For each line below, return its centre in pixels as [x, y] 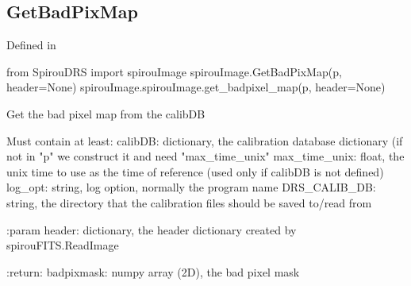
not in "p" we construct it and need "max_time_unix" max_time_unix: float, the [205, 156]
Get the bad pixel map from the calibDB [106, 113]
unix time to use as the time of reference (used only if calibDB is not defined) [195, 171]
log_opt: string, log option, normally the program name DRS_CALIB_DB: [191, 187]
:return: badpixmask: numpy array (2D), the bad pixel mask [153, 271]
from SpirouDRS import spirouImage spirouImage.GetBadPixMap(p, [174, 71]
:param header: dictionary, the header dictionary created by [152, 229]
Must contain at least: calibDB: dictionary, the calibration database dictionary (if [205, 140]
